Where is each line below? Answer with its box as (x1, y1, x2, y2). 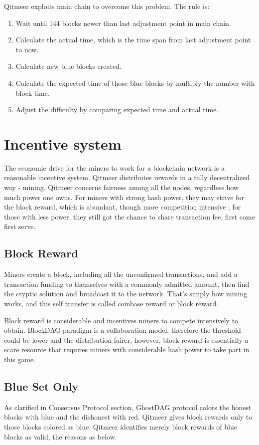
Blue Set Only (4, 378, 79, 394)
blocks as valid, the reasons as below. (4, 431, 117, 442)
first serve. (4, 221, 36, 231)
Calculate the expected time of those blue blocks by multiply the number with (15, 77, 255, 88)
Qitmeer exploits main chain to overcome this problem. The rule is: (4, 1, 210, 11)
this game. (4, 354, 36, 364)
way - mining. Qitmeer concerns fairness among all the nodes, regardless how (4, 182, 239, 193)
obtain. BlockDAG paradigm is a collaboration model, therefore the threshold (4, 325, 241, 335)
